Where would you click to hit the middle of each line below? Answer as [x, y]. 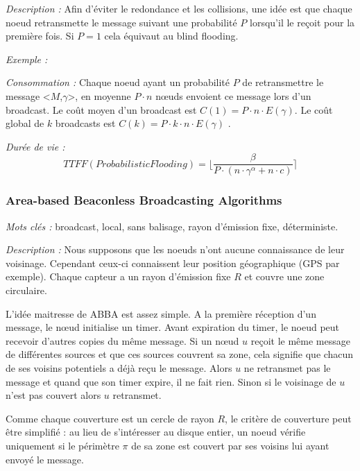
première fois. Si [40, 36]
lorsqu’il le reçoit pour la [302, 22]
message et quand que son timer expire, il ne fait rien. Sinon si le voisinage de [171, 381]
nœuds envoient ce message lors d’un [233, 95]
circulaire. [26, 290]
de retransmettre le [283, 82]
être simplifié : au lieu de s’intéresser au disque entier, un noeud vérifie [156, 432]
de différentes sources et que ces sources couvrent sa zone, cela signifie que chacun [180, 354]
